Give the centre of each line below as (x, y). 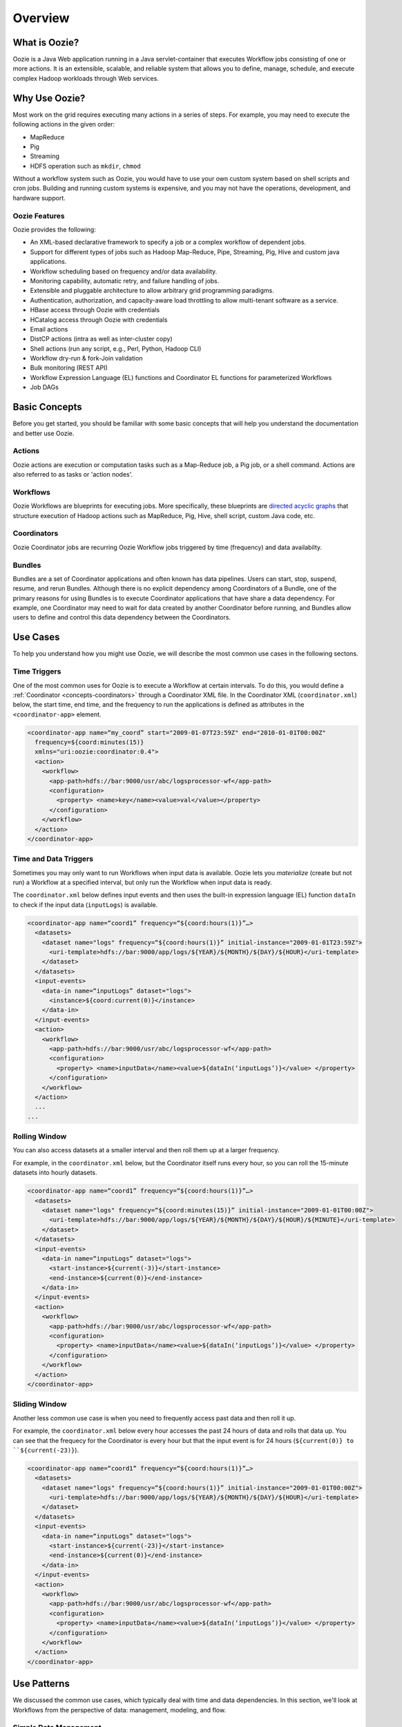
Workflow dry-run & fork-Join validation (86, 359)
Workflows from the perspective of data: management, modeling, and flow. (119, 1710)
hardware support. (39, 198)
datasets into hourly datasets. (55, 1173)
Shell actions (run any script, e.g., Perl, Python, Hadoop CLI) (116, 348)
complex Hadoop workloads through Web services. (86, 78)
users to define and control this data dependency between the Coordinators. (122, 618)
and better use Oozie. (44, 433)
